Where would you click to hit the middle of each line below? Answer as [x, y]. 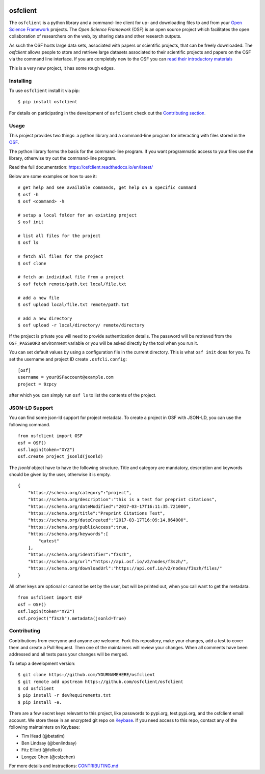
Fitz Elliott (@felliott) [42, 750]
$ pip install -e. [40, 702]
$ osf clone [32, 263]
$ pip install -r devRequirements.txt [65, 695]
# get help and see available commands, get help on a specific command [107, 188]
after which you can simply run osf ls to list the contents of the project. [83, 395]
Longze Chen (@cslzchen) [48, 757]
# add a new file [39, 298]
